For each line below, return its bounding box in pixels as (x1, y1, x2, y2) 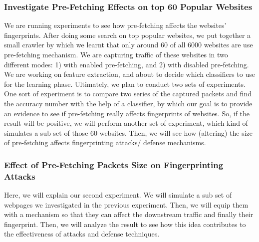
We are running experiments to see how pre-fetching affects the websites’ (4, 20, 227, 30)
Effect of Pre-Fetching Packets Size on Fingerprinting (4, 158, 224, 171)
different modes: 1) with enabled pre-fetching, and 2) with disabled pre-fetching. (4, 59, 249, 69)
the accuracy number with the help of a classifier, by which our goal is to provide (4, 98, 253, 108)
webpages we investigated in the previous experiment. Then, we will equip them (4, 199, 249, 210)
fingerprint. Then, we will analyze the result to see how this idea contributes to (4, 219, 246, 229)
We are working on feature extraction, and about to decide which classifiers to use (4, 69, 255, 79)
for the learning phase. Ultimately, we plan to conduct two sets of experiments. (4, 78, 246, 89)
